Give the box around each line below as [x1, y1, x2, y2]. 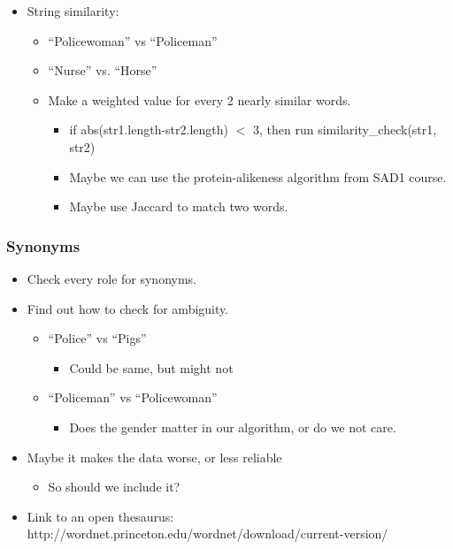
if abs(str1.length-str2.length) [69, 120, 229, 139]
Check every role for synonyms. [27, 269, 196, 287]
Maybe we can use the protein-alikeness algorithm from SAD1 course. [69, 167, 447, 186]
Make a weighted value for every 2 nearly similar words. [48, 90, 351, 109]
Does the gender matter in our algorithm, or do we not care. [69, 417, 396, 436]
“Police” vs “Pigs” [48, 329, 147, 347]
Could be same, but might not [69, 358, 234, 377]
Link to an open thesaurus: [27, 507, 174, 525]
